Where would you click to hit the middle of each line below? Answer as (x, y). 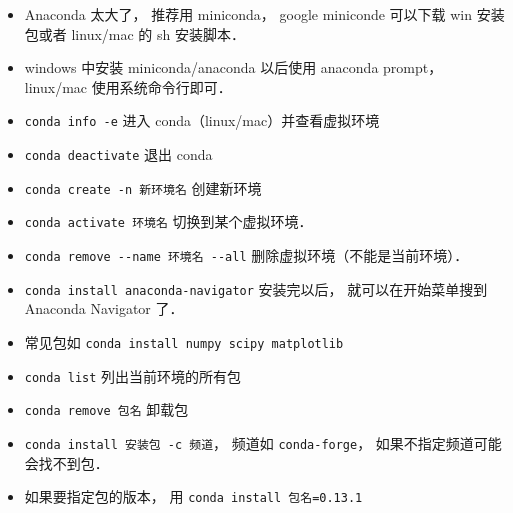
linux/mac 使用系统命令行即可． (128, 86)
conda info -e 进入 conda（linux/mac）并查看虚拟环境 (202, 120)
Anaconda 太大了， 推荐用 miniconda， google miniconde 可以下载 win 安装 (264, 14)
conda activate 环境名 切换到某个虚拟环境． (168, 221)
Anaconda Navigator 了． (104, 308)
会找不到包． (66, 462)
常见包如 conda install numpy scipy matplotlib (184, 341)
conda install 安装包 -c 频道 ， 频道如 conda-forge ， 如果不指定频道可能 (263, 442)
